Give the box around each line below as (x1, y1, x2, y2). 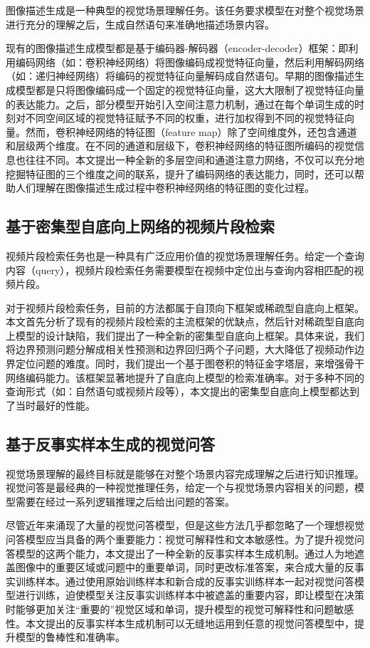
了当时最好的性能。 (6, 397, 95, 412)
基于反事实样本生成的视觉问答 (6, 432, 215, 454)
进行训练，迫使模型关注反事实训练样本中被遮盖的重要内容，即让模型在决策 (15, 587, 364, 602)
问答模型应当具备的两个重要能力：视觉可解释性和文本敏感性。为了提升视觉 (6, 532, 354, 547)
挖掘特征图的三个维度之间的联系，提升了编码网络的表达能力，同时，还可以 (6, 166, 354, 181)
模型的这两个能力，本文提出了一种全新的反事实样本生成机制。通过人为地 (15, 545, 354, 560)
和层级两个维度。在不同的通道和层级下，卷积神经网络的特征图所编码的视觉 (6, 138, 354, 153)
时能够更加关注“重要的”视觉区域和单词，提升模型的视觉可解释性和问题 (6, 602, 334, 616)
